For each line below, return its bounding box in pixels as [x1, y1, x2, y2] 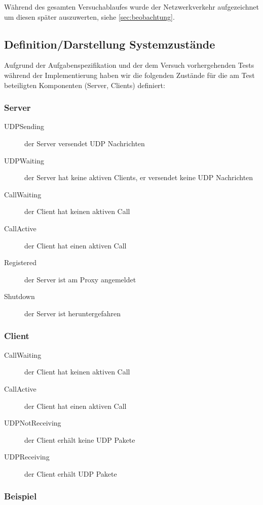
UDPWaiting [4, 155, 44, 165]
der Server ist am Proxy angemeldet [24, 274, 136, 284]
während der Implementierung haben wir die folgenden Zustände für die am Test [4, 69, 255, 80]
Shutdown [4, 291, 35, 302]
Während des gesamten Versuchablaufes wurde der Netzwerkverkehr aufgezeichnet [4, 2, 259, 12]
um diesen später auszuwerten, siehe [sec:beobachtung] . [4, 11, 175, 22]
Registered [4, 257, 37, 268]
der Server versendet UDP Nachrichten [24, 138, 145, 148]
